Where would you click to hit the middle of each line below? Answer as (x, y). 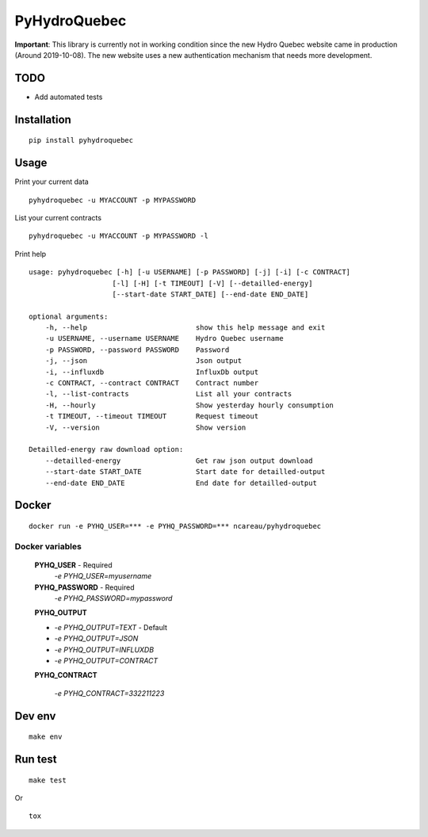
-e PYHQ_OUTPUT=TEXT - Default (111, 627)
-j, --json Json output (143, 361)
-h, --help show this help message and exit (185, 328)
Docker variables (48, 546)
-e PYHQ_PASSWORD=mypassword (113, 598)
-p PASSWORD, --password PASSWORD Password (137, 350)
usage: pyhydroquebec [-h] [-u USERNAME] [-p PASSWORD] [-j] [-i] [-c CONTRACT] (190, 272)
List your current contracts (58, 217)
